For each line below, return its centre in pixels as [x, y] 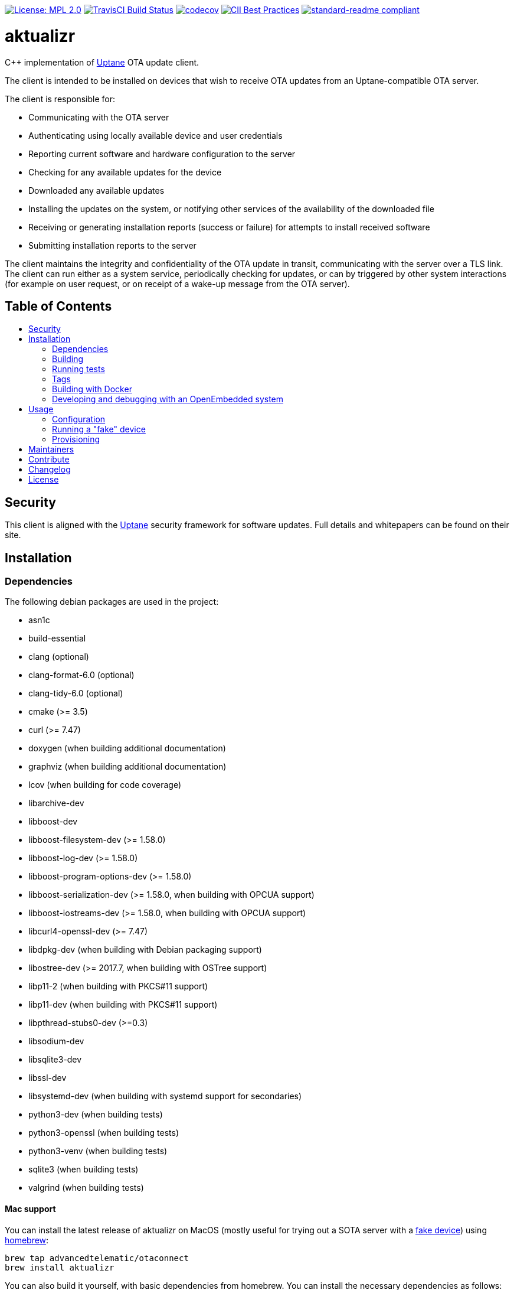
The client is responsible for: [60, 99]
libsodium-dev [56, 1041]
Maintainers [51, 449]
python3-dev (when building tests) [96, 1115]
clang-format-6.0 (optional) [81, 675]
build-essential [57, 639]
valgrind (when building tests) [86, 1188]
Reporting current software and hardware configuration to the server [162, 154]
